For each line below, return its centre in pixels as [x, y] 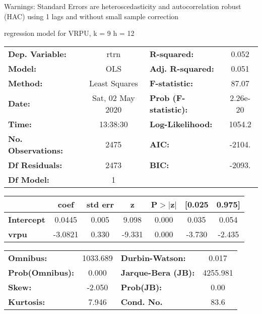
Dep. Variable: [37, 54]
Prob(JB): [141, 287]
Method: [25, 83]
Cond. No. [142, 301]
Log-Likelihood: [181, 124]
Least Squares [113, 83]
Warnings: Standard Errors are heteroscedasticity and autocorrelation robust [123, 6]
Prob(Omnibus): [41, 272]
